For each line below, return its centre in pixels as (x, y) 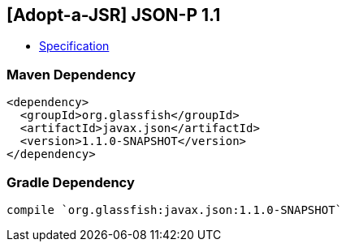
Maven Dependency (71, 74)
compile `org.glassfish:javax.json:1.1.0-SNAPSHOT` (175, 210)
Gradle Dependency (71, 182)
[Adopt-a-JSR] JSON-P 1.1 (114, 15)
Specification (74, 46)
